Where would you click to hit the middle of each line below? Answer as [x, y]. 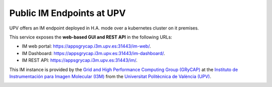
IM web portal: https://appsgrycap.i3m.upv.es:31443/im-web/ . [86, 46]
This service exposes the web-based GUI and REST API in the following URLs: [91, 37]
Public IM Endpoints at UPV [67, 13]
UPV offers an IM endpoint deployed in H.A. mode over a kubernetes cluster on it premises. [104, 28]
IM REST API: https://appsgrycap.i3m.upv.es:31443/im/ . [80, 60]
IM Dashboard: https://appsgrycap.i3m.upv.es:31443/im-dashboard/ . [93, 53]
